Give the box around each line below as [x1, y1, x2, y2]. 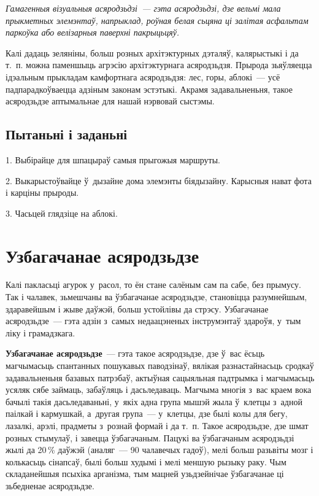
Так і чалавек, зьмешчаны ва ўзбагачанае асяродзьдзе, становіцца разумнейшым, [6, 290, 307, 303]
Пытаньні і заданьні [6, 125, 128, 144]
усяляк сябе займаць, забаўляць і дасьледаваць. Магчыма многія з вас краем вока [6, 383, 312, 396]
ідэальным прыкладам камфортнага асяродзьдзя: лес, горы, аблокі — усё [6, 70, 280, 83]
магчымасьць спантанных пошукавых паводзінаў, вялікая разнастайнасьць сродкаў [6, 359, 314, 372]
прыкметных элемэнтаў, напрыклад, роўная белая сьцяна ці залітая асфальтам [6, 14, 309, 26]
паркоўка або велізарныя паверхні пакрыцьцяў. [6, 26, 180, 39]
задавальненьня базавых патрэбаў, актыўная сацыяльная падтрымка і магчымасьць [6, 371, 315, 384]
